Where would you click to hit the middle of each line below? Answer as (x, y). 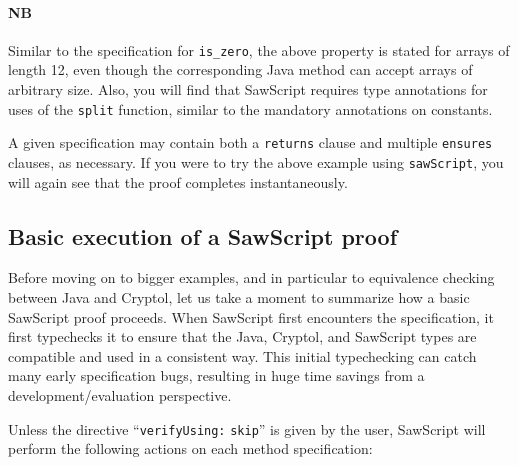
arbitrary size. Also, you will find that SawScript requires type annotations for (248, 89)
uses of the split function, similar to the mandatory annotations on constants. (250, 108)
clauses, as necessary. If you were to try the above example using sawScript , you (256, 161)
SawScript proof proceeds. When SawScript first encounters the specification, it (251, 316)
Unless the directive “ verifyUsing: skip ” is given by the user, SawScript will (247, 428)
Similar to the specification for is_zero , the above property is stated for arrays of (259, 49)
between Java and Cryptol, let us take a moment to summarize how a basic (239, 297)
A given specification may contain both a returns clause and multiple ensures (250, 142)
